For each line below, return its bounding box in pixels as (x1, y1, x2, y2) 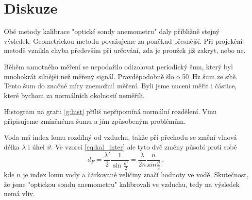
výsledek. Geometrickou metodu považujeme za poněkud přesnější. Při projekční (4, 35, 243, 46)
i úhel (28, 142, 45, 152)
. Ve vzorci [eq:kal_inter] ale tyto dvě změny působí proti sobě (50, 142, 237, 152)
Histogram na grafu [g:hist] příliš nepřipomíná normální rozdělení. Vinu (4, 106, 217, 117)
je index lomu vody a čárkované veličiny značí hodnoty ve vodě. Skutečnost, (23, 169, 249, 179)
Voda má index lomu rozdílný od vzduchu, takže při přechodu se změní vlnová (4, 132, 237, 142)
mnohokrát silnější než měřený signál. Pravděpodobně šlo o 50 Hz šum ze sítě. (4, 71, 238, 81)
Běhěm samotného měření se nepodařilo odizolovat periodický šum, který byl (4, 61, 233, 71)
